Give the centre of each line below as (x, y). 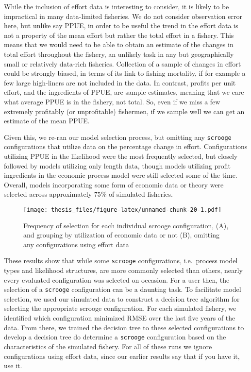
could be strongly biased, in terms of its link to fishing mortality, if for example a (125, 73)
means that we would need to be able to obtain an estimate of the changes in (119, 44)
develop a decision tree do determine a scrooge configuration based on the (115, 337)
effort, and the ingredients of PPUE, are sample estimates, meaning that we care (124, 92)
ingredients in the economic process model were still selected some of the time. (121, 175)
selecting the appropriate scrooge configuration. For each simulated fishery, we (120, 308)
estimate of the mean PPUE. (47, 121)
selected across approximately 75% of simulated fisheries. (88, 194)
